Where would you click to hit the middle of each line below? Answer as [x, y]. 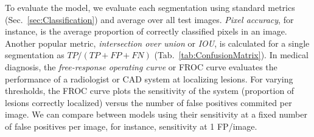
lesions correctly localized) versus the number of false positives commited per [148, 102]
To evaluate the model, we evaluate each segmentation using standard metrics [150, 7]
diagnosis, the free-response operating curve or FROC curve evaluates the [141, 66]
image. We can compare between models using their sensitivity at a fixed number [156, 114]
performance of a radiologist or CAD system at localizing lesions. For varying [149, 79]
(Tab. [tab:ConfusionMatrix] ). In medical [231, 55]
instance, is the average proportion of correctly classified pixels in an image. [146, 31]
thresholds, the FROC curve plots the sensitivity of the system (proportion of [150, 91]
